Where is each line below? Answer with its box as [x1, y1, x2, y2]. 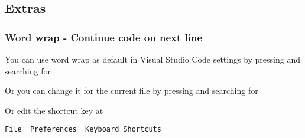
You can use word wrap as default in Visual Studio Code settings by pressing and [5, 53, 301, 65]
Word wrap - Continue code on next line [5, 29, 203, 44]
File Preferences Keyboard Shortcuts [5, 125, 161, 134]
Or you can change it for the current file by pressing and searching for [5, 84, 258, 97]
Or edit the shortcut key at [5, 104, 103, 116]
